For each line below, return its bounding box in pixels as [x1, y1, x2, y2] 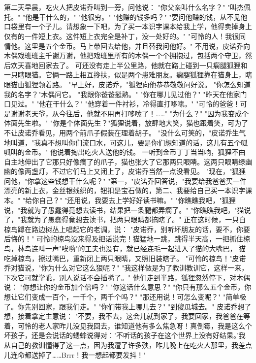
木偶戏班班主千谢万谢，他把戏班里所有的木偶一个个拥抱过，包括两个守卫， [4, 50, 245, 61]
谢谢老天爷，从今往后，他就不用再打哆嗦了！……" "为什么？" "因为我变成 [10, 108, 242, 118]
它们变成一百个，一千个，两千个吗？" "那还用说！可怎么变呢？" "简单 [17, 292, 240, 301]
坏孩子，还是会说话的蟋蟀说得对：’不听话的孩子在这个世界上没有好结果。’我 [4, 330, 246, 340]
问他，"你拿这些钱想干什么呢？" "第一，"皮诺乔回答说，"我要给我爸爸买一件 [4, 175, 247, 186]
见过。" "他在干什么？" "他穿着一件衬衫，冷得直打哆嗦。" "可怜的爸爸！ [10, 99, 240, 109]
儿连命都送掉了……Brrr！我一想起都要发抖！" [4, 349, 146, 360]
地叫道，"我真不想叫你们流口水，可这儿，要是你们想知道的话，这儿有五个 [4, 137, 241, 147]
